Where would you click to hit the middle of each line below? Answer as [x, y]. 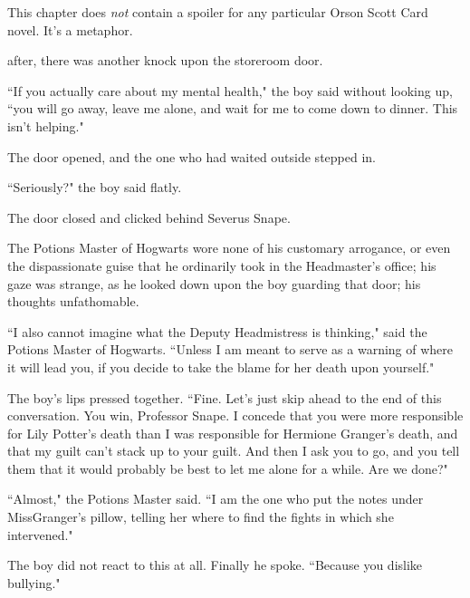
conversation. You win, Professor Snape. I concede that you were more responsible [235, 415]
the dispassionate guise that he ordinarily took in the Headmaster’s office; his [222, 265]
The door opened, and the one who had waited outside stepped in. [192, 156]
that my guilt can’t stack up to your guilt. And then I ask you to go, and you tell [234, 451]
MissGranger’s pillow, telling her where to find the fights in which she [201, 517]
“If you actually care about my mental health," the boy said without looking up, [230, 90]
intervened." [40, 534]
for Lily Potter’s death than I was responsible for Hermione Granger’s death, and [233, 433]
